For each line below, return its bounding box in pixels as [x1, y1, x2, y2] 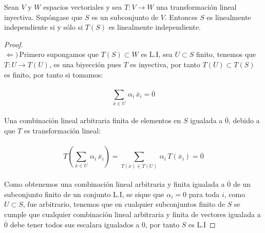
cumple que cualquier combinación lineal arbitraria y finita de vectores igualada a [4, 208, 261, 219]
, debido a [228, 115, 260, 126]
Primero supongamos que [19, 49, 99, 60]
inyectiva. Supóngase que [4, 11, 83, 22]
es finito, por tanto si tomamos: [4, 69, 103, 80]
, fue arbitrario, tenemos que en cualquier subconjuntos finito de [23, 199, 225, 209]
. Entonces [164, 11, 198, 22]
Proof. [4, 38, 23, 49]
